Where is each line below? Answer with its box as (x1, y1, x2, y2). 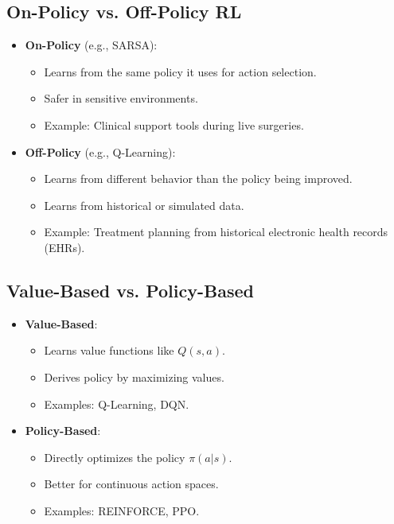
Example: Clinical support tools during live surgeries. (44, 116, 304, 133)
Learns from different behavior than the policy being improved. (44, 170, 353, 187)
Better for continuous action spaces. (44, 475, 219, 492)
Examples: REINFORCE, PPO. (44, 502, 200, 518)
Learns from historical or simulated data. (44, 196, 244, 213)
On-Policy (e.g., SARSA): (25, 37, 158, 53)
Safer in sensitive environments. (44, 90, 198, 107)
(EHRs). (44, 239, 85, 255)
